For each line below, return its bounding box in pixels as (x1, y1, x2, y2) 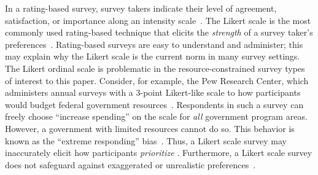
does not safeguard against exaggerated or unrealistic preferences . (5, 158, 256, 171)
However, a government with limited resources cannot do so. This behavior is (5, 122, 295, 134)
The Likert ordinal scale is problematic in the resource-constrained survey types (5, 61, 305, 74)
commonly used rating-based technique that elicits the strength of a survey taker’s (5, 26, 313, 39)
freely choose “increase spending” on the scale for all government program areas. (5, 110, 308, 123)
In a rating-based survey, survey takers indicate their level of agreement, (5, 2, 277, 14)
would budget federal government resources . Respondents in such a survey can (5, 98, 304, 111)
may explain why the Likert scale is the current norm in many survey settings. (5, 50, 300, 63)
